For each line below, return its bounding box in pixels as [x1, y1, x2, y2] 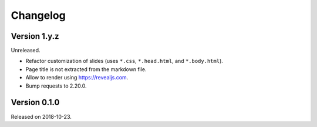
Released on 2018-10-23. [11, 113, 72, 120]
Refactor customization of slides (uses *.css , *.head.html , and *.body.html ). [25, 58, 223, 65]
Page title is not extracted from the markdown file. [25, 65, 147, 73]
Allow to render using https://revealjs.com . [25, 74, 129, 81]
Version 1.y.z [11, 31, 59, 41]
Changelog [11, 9, 66, 22]
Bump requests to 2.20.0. [25, 82, 87, 89]
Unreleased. [11, 47, 41, 54]
